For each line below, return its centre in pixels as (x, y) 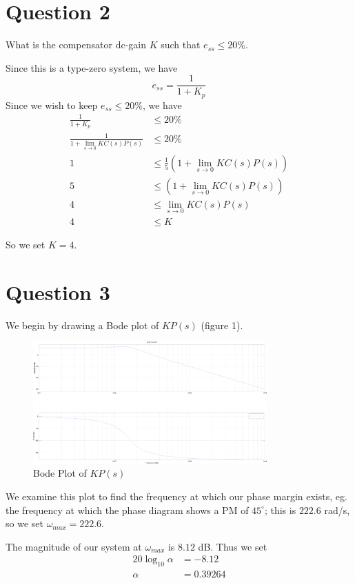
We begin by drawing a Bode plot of (82, 325)
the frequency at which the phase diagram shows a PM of (127, 510)
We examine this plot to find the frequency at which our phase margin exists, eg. (176, 496)
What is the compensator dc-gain (76, 45)
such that (181, 45)
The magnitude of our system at (74, 546)
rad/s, (337, 510)
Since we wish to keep (52, 105)
